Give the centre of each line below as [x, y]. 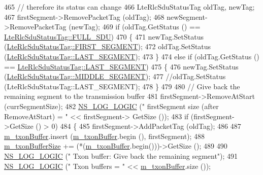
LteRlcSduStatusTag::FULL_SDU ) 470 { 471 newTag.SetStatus [104, 36]
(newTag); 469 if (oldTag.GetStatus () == [135, 27]
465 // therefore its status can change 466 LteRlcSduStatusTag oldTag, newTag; [129, 7]
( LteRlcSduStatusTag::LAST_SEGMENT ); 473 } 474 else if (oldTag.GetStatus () [132, 56]
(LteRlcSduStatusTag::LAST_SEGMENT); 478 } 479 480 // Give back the [122, 86]
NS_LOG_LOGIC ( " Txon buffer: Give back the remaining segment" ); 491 [121, 155]
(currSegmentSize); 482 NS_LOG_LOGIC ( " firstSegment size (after [111, 106]
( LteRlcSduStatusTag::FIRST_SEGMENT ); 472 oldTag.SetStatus [108, 46]
